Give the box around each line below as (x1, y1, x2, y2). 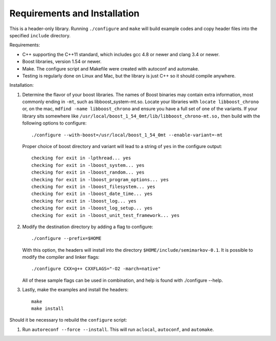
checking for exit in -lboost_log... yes (31, 198, 136, 204)
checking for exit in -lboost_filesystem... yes (31, 184, 155, 189)
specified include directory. (9, 32, 71, 38)
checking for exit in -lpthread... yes (31, 155, 131, 161)
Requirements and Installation (9, 8, 140, 19)
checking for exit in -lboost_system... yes (31, 162, 145, 168)
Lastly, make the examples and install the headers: (22, 286, 129, 293)
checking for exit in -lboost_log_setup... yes (31, 205, 153, 211)
